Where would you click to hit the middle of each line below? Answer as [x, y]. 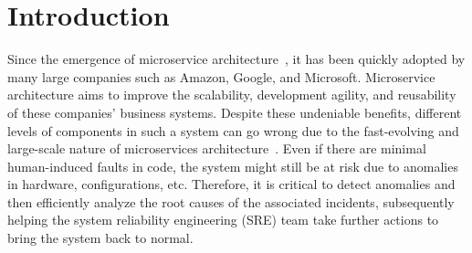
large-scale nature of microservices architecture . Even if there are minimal [217, 148]
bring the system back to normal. [100, 238]
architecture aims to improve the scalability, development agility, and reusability [232, 95]
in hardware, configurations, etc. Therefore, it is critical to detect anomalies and [231, 184]
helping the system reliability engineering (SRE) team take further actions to [223, 220]
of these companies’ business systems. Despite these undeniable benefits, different [235, 112]
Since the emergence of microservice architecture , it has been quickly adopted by [236, 59]
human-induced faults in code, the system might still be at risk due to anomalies [233, 166]
